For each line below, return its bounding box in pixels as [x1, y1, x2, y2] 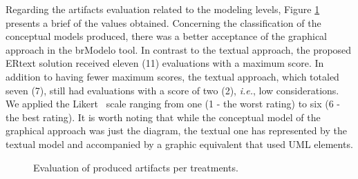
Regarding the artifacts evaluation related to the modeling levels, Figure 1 [6, 2, 320, 16]
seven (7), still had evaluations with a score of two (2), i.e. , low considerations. [6, 83, 339, 97]
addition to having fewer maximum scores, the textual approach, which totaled [6, 69, 339, 83]
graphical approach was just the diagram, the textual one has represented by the [6, 123, 348, 138]
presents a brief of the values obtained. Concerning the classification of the [6, 15, 321, 30]
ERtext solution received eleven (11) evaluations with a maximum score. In [6, 56, 324, 70]
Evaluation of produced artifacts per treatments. [33, 160, 238, 174]
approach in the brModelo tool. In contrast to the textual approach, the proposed [6, 42, 352, 56]
